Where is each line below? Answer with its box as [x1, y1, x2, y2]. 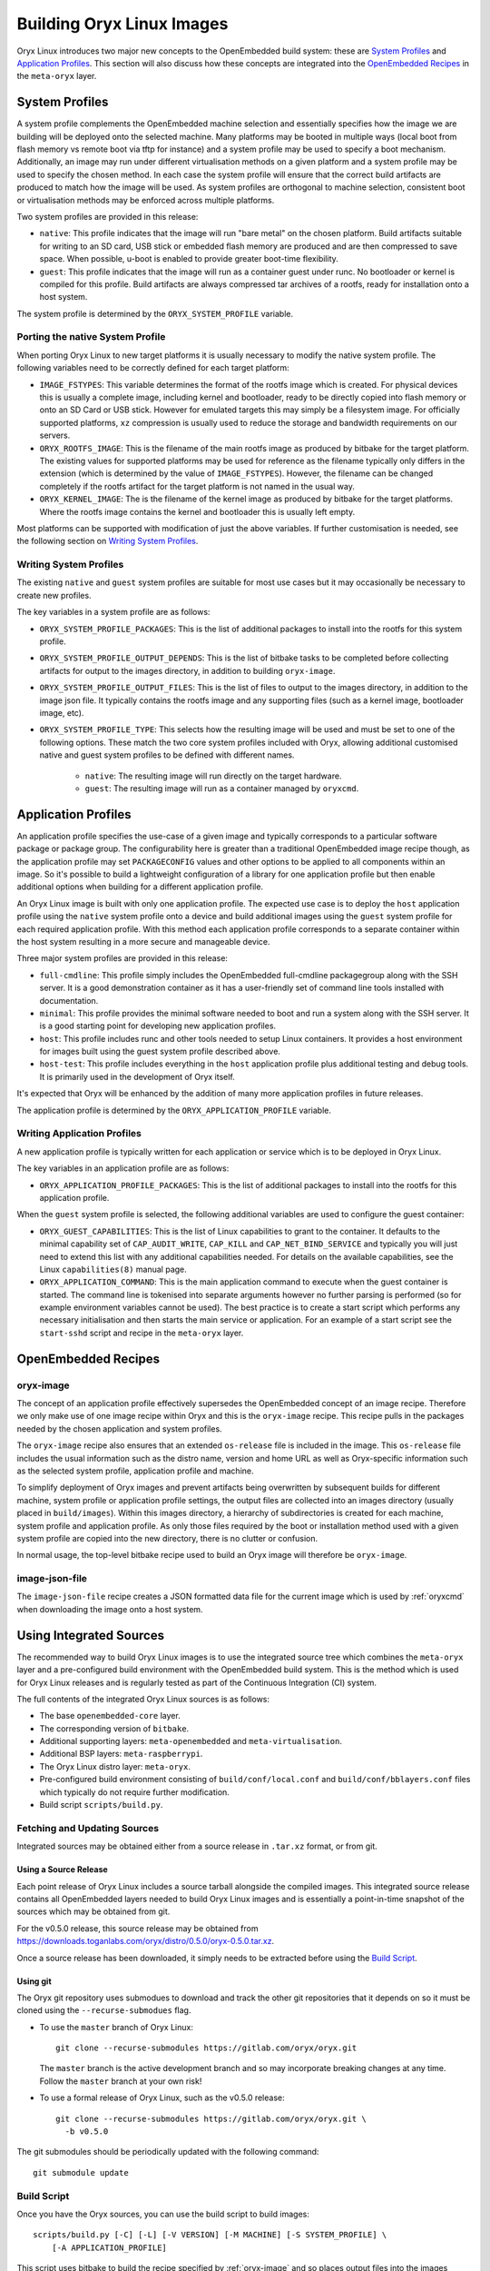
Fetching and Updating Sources [16, 1821, 159, 1834]
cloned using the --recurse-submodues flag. [16, 2005, 191, 2016]
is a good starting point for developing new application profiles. [39, 1020, 277, 1031]
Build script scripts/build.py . [39, 1800, 163, 1810]
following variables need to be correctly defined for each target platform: [16, 362, 289, 373]
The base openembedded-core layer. [39, 1711, 181, 1721]
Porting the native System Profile [16, 331, 166, 343]
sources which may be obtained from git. [16, 1906, 171, 1917]
